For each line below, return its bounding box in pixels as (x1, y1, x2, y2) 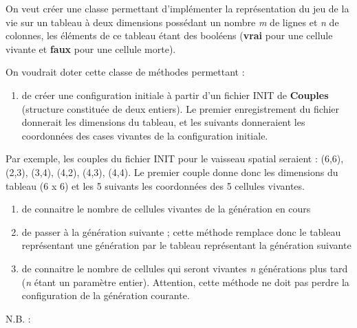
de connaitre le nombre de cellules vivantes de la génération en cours (21, 201, 311, 216)
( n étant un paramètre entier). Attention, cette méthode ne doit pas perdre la (21, 274, 349, 289)
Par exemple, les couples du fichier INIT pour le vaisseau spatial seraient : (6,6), (6, 151, 344, 166)
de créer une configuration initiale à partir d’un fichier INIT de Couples (21, 87, 329, 102)
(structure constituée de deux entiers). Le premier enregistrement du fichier (21, 101, 340, 116)
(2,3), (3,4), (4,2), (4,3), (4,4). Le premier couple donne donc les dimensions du (6, 164, 338, 179)
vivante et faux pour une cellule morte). (6, 41, 176, 56)
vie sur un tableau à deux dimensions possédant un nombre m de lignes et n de (6, 14, 339, 29)
